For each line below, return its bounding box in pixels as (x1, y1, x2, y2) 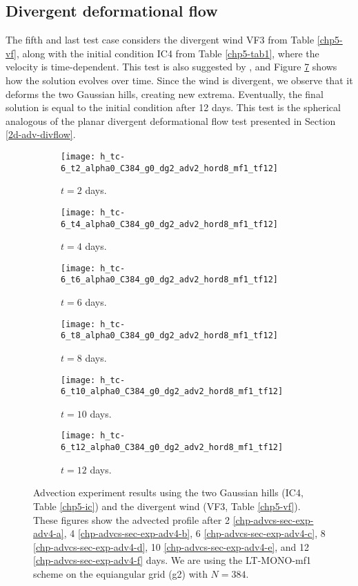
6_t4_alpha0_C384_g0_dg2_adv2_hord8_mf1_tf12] (61, 219, 278, 229)
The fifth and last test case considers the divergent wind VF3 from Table (6, 32, 315, 47)
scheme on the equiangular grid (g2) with (33, 566, 208, 580)
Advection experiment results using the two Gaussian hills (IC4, (33, 485, 304, 500)
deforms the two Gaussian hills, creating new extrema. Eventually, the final (6, 86, 324, 101)
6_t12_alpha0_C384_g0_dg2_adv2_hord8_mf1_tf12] (61, 442, 284, 453)
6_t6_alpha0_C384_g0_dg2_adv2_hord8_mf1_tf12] (61, 275, 278, 285)
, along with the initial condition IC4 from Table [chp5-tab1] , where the (16, 46, 319, 60)
